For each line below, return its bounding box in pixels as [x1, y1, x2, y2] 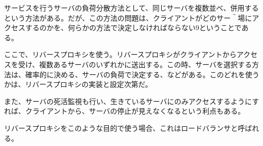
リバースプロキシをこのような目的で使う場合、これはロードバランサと [4, 122, 238, 133]
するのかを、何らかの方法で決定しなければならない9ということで [25, 22, 242, 33]
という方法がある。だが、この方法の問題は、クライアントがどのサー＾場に [4, 12, 252, 23]
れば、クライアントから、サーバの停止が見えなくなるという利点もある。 [4, 106, 245, 116]
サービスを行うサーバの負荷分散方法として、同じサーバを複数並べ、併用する [4, 3, 259, 13]
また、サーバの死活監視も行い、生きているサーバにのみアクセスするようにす [4, 95, 259, 106]
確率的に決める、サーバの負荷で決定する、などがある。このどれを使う [25, 69, 259, 79]
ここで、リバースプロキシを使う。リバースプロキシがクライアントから [4, 49, 237, 60]
